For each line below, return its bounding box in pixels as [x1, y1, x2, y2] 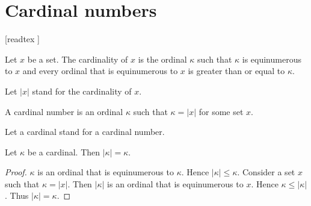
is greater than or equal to [188, 64, 285, 77]
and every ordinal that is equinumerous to [22, 64, 178, 77]
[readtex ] [5, 33, 40, 45]
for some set [199, 105, 244, 117]
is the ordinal [138, 52, 187, 65]
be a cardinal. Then [27, 145, 100, 158]
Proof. [5, 166, 27, 178]
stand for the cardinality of [32, 84, 132, 97]
